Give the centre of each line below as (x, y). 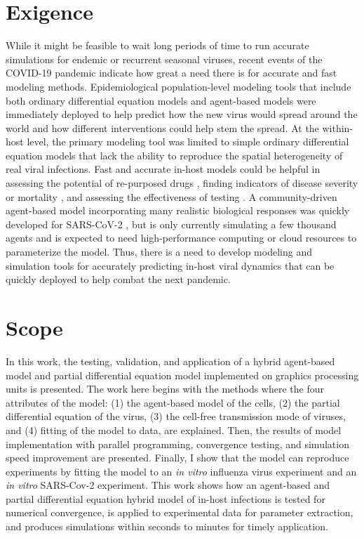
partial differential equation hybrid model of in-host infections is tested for (166, 498)
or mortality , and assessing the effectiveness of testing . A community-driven (171, 196)
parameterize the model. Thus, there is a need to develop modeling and (159, 252)
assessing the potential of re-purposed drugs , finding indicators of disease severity (182, 183)
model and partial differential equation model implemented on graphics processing (182, 375)
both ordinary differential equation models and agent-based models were (161, 100)
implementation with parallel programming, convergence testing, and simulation (177, 444)
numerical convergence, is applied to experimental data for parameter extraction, (180, 512)
